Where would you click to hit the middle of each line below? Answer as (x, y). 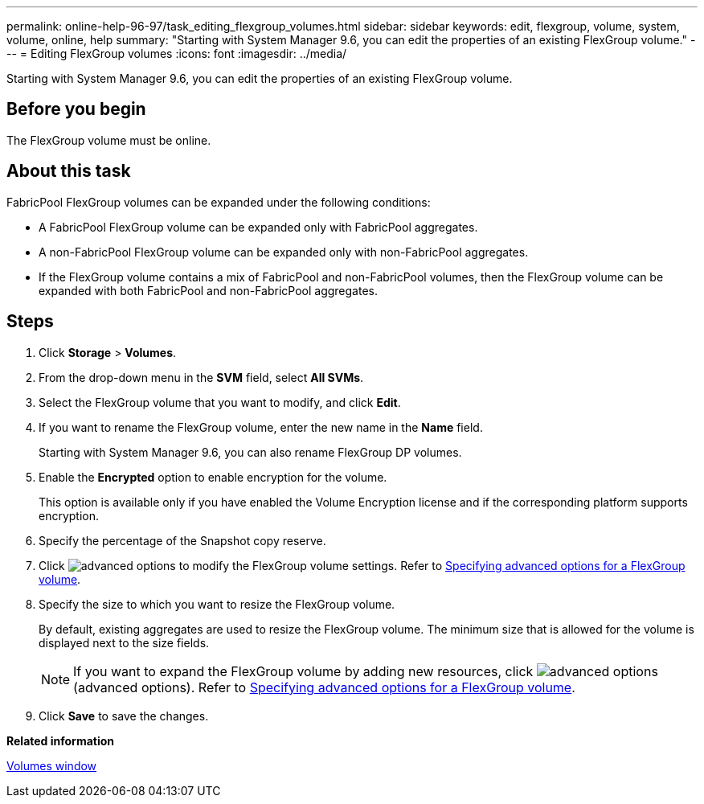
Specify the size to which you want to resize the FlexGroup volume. (217, 604)
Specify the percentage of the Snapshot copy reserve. (182, 540)
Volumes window (52, 765)
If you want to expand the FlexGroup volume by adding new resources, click (303, 671)
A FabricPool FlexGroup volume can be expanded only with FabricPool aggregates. (258, 227)
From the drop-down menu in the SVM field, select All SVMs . (201, 377)
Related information (61, 740)
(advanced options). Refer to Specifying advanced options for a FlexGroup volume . (324, 687)
